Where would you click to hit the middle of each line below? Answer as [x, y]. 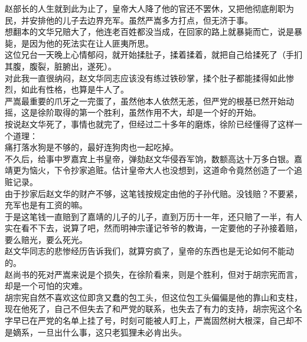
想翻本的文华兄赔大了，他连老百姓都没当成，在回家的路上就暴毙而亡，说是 [149, 32]
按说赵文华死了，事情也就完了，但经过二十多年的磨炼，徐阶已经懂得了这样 [149, 124]
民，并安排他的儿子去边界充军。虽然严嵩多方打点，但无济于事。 [129, 20]
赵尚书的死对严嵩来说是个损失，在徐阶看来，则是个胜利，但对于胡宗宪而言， [153, 274]
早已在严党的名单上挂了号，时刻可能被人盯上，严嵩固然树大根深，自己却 [153, 320]
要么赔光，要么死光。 [46, 239]
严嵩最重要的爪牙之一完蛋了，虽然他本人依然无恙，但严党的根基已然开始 [145, 101]
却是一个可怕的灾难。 [46, 286]
